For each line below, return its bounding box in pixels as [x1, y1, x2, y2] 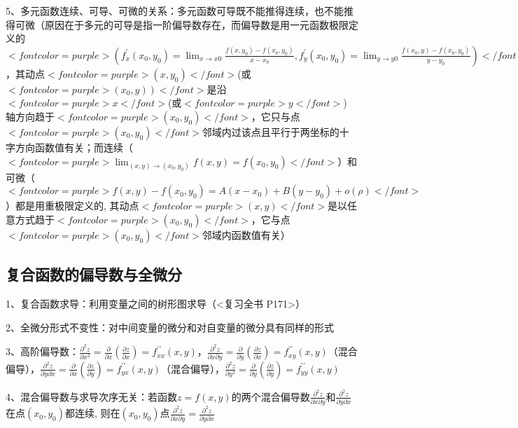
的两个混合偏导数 [231, 389, 310, 403]
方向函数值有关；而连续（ [15, 139, 133, 154]
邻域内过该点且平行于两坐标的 [202, 124, 339, 139]
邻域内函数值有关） [202, 227, 290, 242]
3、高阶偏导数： [6, 344, 79, 359]
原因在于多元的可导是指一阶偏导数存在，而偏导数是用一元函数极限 [44, 17, 349, 32]
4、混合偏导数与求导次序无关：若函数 [6, 389, 177, 403]
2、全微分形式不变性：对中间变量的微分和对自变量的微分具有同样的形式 [6, 319, 334, 334]
